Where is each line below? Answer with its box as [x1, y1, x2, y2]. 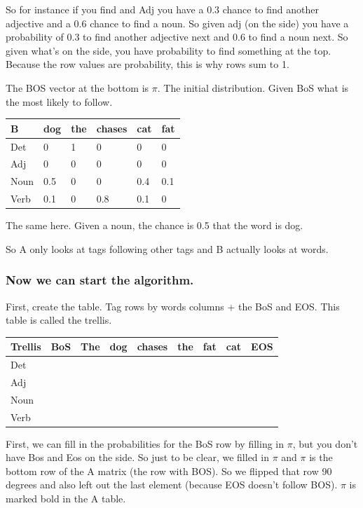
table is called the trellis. [6, 313, 112, 327]
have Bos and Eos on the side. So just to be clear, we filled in [6, 450, 269, 465]
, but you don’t [292, 436, 358, 451]
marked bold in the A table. [6, 491, 126, 506]
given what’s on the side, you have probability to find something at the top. [6, 43, 331, 57]
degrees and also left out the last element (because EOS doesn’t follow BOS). [6, 477, 338, 492]
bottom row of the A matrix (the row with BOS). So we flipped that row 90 [6, 463, 332, 478]
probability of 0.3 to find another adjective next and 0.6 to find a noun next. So [6, 29, 348, 44]
